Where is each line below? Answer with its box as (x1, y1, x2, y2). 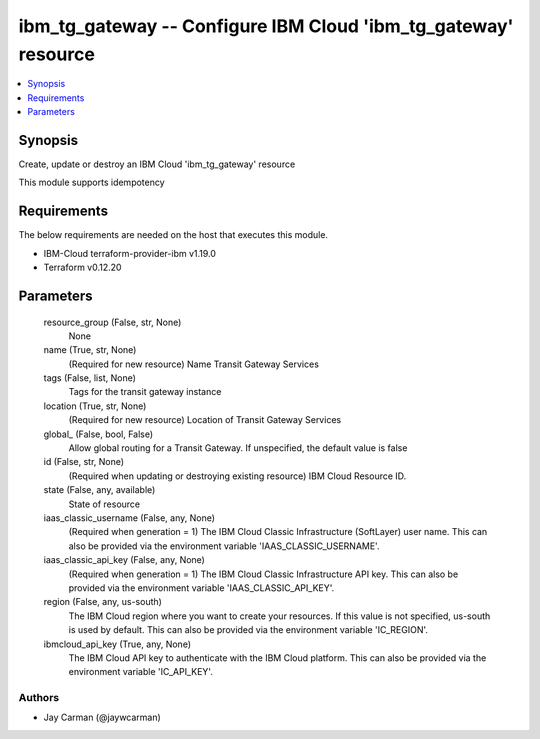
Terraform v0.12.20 (43, 261, 122, 274)
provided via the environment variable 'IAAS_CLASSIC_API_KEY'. (68, 581, 335, 594)
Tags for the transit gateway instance (68, 386, 222, 398)
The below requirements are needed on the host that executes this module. (18, 229, 329, 241)
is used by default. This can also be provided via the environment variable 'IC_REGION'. (68, 624, 429, 636)
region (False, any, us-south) (43, 596, 162, 608)
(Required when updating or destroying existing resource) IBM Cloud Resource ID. (68, 470, 407, 482)
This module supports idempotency (18, 176, 165, 189)
